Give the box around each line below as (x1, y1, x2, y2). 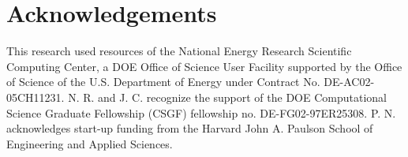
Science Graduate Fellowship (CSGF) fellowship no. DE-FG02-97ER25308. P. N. (6, 104, 396, 121)
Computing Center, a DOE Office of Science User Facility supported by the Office (6, 58, 402, 74)
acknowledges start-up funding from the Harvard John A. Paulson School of (6, 120, 373, 136)
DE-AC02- (324, 73, 375, 90)
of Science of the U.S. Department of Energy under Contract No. (6, 73, 320, 90)
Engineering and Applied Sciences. (6, 135, 173, 151)
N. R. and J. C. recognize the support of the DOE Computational (68, 88, 387, 105)
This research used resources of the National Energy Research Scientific (6, 43, 352, 59)
